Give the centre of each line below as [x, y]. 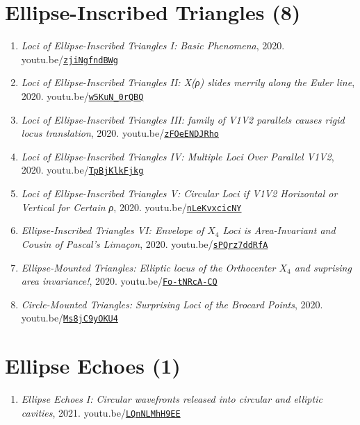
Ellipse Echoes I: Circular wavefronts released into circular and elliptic [172, 399]
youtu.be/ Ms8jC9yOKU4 [69, 318]
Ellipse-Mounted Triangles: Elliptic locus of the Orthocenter [148, 267]
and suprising [323, 267]
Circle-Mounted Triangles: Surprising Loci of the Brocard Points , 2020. [172, 304]
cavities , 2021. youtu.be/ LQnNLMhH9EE [101, 412]
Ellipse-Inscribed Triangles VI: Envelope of [113, 230]
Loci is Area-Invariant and [279, 230]
